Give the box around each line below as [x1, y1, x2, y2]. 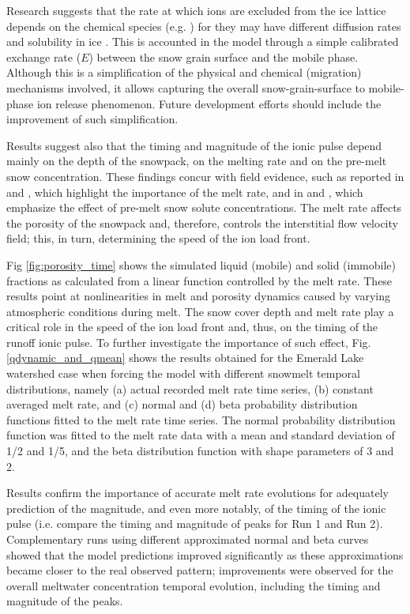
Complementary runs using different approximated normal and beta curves [6, 531, 369, 547]
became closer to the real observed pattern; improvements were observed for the [6, 562, 393, 578]
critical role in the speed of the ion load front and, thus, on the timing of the [6, 318, 378, 335]
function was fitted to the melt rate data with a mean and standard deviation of [6, 427, 395, 443]
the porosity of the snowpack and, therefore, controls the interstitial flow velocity [6, 214, 398, 231]
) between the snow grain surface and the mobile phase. [88, 48, 359, 65]
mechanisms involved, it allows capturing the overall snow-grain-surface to [6, 79, 365, 96]
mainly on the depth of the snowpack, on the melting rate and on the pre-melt [6, 153, 387, 169]
